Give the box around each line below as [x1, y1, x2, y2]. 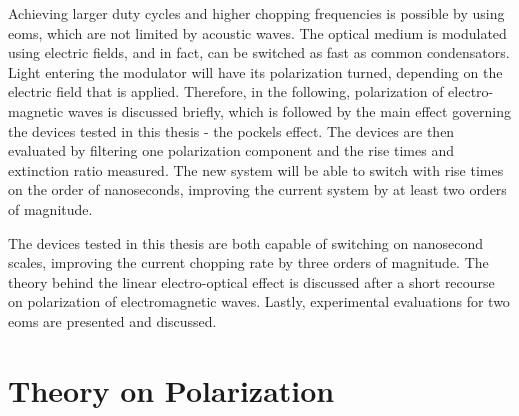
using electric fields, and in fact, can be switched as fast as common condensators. [8, 42, 510, 63]
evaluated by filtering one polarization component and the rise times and [8, 140, 454, 161]
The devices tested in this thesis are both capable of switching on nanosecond [8, 232, 483, 253]
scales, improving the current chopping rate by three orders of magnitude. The [8, 252, 489, 273]
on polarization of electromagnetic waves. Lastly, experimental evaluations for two [8, 291, 510, 312]
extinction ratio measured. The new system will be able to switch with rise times [8, 159, 504, 180]
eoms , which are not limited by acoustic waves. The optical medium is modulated [8, 22, 507, 43]
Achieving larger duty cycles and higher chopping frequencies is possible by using [8, 3, 505, 23]
